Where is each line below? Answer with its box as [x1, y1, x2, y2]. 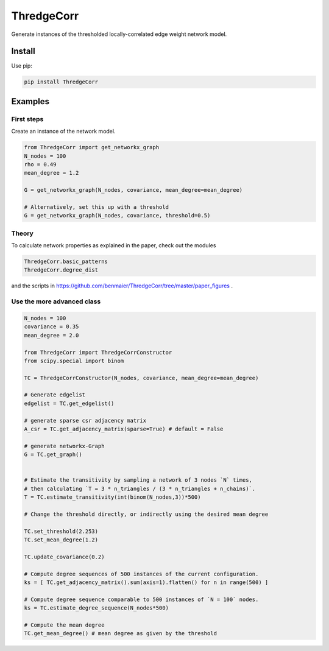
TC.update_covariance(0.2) [24, 553, 105, 560]
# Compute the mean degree [24, 622, 105, 628]
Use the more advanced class [11, 297, 101, 306]
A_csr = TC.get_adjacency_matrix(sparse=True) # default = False [24, 426, 224, 432]
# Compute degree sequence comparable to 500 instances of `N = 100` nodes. [24, 596, 259, 603]
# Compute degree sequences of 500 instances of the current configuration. [24, 570, 259, 577]
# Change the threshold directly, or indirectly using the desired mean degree [24, 510, 269, 518]
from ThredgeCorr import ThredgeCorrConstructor [24, 349, 172, 356]
